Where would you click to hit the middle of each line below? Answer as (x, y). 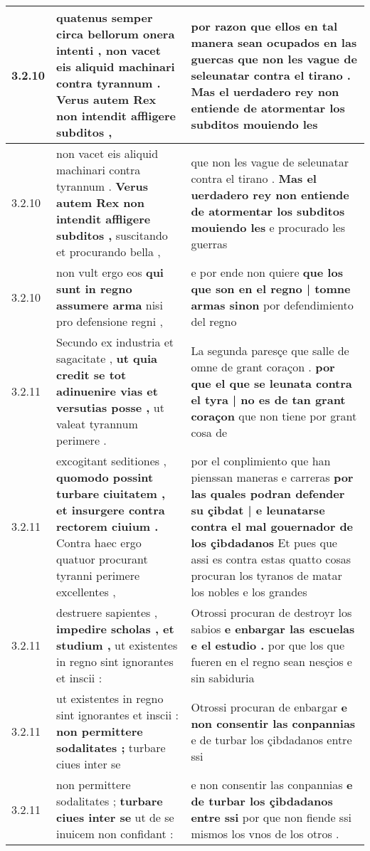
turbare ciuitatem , (111, 493)
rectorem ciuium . (107, 526)
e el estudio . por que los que (268, 645)
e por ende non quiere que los (267, 272)
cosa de (209, 432)
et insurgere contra (111, 510)
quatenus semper (105, 17)
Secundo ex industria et (115, 342)
